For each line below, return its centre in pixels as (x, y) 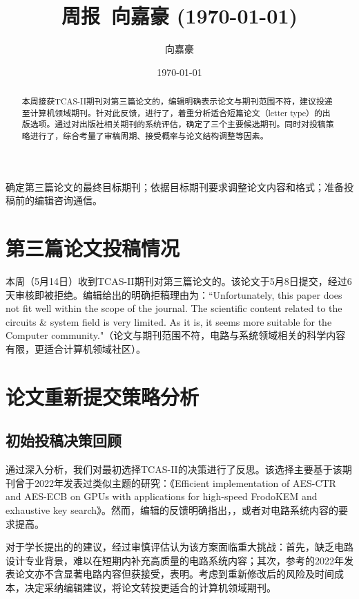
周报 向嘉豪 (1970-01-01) (179, 16)
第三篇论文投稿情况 (93, 248)
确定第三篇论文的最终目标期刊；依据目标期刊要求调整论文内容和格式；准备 (175, 186)
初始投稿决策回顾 (64, 440)
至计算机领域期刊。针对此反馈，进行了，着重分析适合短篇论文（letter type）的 (172, 112)
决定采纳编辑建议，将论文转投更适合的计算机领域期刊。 (150, 587)
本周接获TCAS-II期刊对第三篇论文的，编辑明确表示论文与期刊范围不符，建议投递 (177, 101)
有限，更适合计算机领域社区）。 (76, 349)
